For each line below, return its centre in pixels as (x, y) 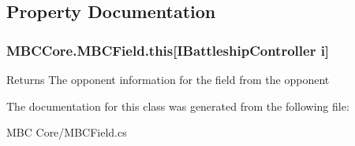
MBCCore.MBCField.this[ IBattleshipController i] (168, 50)
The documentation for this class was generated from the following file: (178, 106)
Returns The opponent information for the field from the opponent (168, 79)
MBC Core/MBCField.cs (67, 132)
